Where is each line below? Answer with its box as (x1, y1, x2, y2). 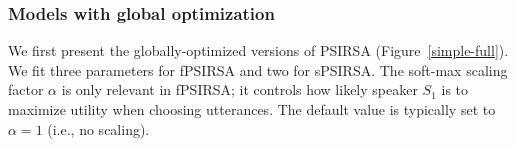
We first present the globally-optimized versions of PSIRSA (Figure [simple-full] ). (8, 40, 509, 61)
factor (8, 79, 44, 100)
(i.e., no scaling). (47, 118, 150, 139)
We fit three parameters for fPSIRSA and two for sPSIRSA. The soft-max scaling (8, 59, 508, 80)
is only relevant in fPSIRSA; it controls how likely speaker (61, 79, 418, 100)
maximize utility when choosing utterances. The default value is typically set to (8, 99, 496, 119)
